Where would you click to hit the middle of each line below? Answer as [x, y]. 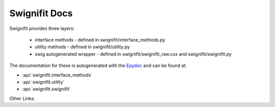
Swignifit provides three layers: [42, 28]
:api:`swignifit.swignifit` [47, 89]
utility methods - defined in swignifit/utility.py [82, 47]
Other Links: [22, 98]
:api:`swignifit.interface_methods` [57, 75]
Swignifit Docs [41, 13]
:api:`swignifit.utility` [43, 82]
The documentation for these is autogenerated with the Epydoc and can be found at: [98, 65]
